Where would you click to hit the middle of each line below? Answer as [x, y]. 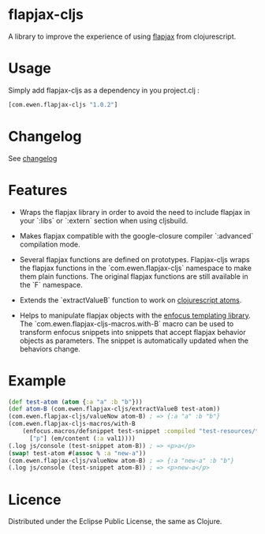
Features [38, 190]
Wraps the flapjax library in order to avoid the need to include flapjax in [135, 212]
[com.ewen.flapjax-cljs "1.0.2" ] [63, 104]
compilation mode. [50, 244]
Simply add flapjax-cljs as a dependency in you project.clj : [104, 90]
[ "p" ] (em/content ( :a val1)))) [82, 438]
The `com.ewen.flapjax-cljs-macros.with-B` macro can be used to [127, 323]
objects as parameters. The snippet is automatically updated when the [134, 340]
